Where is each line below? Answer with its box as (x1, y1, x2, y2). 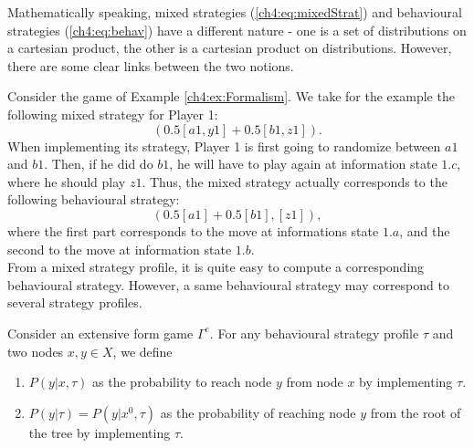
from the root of (370, 402, 461, 422)
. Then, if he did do (44, 154, 153, 173)
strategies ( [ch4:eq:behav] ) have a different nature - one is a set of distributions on (7, 20, 467, 39)
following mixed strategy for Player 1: (7, 104, 218, 123)
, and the (399, 221, 450, 240)
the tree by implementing (28, 422, 171, 442)
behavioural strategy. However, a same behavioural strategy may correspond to (7, 275, 449, 294)
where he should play (7, 172, 126, 191)
